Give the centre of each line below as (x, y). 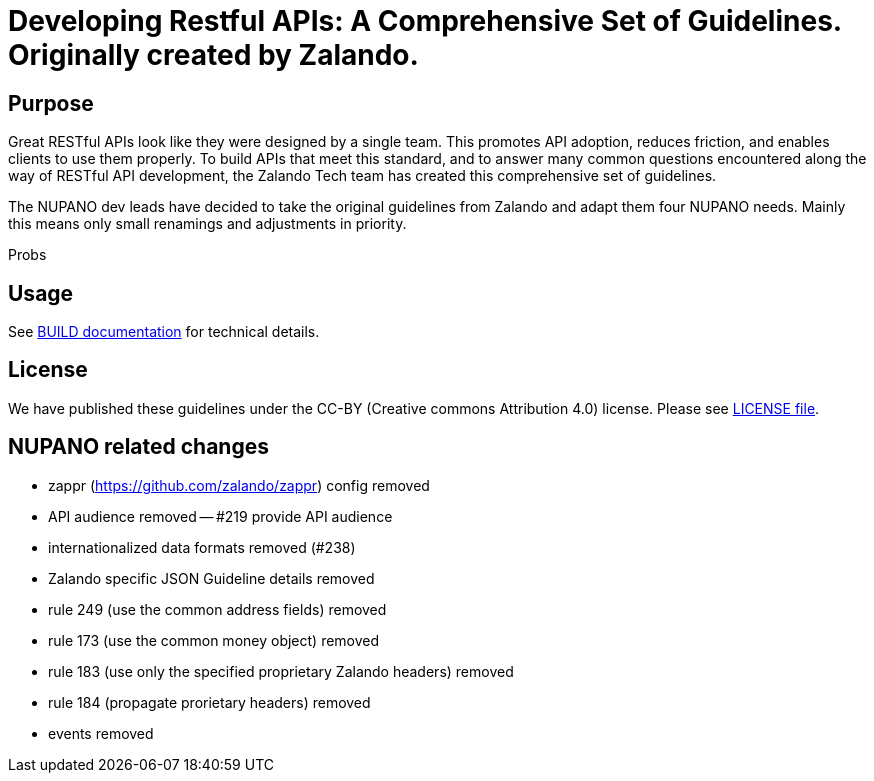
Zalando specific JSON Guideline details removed (211, 578)
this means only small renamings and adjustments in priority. (207, 224)
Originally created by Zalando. (213, 55)
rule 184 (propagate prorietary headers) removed (209, 702)
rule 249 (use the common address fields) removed (217, 609)
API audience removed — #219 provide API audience (220, 516)
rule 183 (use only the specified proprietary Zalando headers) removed (281, 671)
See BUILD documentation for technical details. (164, 332)
